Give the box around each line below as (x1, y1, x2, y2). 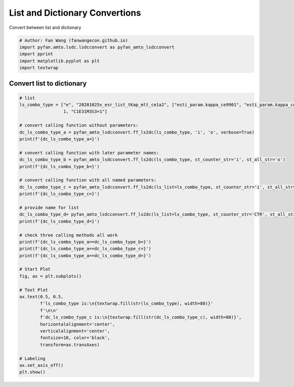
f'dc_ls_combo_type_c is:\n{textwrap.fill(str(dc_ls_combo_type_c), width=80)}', (40, 314, 242, 320)
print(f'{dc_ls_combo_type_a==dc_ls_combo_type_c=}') (19, 246, 151, 252)
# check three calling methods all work (19, 232, 118, 238)
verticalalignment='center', (40, 328, 110, 334)
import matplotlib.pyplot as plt (19, 58, 100, 64)
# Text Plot (19, 287, 49, 292)
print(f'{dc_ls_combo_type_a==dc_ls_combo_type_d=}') (19, 253, 151, 258)
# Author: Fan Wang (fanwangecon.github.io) (19, 37, 128, 43)
